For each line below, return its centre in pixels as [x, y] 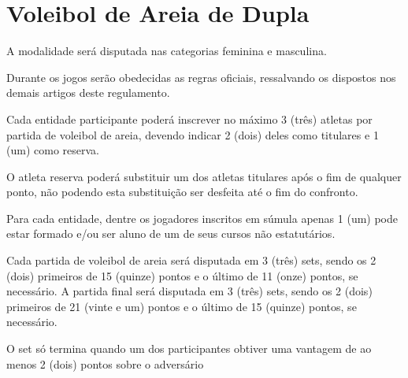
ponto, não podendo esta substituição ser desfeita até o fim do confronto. [182, 192]
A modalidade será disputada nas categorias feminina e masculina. [167, 51]
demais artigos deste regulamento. [88, 93]
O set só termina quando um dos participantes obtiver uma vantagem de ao [189, 348]
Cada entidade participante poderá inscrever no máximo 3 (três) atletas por [189, 119]
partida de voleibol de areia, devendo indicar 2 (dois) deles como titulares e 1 [193, 134]
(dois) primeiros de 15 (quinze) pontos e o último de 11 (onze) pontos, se [182, 275]
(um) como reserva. [53, 150]
